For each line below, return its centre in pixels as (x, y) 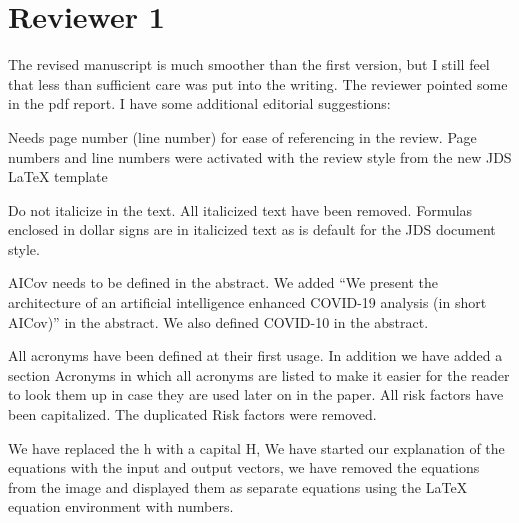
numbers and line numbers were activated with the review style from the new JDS (260, 156)
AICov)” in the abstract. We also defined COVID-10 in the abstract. (218, 321)
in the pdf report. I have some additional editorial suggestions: (199, 103)
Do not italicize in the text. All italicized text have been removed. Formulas (240, 209)
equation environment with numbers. (121, 506)
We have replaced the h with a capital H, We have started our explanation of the (256, 447)
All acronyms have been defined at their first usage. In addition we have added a (255, 355)
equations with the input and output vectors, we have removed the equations (244, 467)
